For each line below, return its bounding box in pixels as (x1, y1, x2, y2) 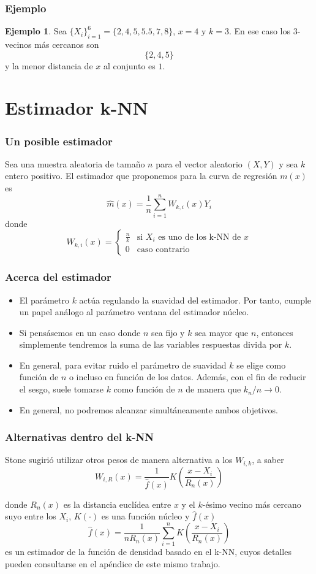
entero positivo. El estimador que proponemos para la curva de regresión (5, 169, 277, 182)
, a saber (252, 453, 284, 466)
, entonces (256, 326, 293, 339)
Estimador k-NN (5, 95, 148, 120)
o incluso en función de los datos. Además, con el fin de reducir (69, 370, 306, 383)
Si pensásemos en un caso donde (19, 326, 141, 339)
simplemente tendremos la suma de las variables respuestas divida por (19, 338, 282, 351)
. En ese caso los (229, 25, 290, 37)
